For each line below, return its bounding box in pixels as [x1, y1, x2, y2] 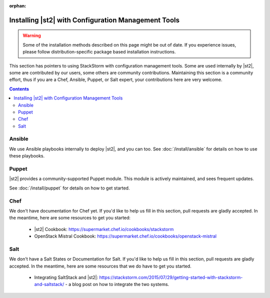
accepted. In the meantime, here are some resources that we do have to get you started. [9, 263, 192, 269]
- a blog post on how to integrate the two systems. [65, 281, 169, 287]
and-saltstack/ [34, 281, 64, 287]
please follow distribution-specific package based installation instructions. [22, 49, 176, 55]
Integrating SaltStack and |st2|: [34, 274, 98, 280]
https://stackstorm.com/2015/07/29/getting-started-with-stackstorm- [99, 274, 243, 280]
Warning [22, 32, 41, 38]
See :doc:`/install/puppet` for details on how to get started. [9, 185, 130, 191]
